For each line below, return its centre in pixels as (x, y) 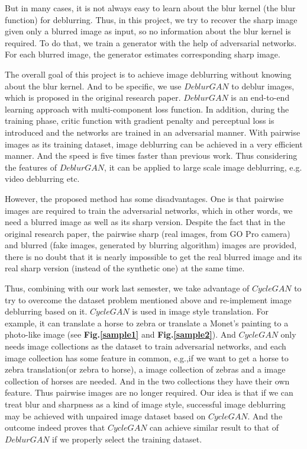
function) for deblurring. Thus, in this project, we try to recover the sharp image (151, 19)
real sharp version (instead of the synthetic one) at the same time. (125, 268)
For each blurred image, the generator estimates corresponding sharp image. (143, 54)
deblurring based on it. (46, 311)
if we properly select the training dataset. (127, 439)
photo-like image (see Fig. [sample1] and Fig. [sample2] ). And (120, 334)
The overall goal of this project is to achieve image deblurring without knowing (148, 74)
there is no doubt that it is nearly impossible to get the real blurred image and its (153, 256)
